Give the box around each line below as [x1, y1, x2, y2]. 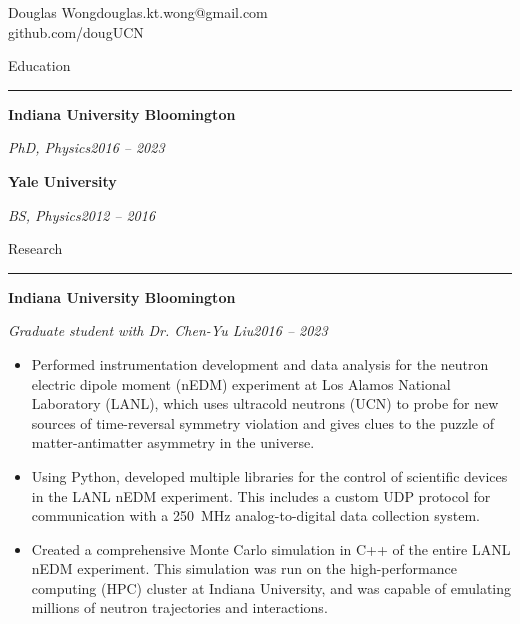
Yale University [8, 170, 117, 191]
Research [8, 238, 63, 259]
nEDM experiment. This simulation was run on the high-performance [31, 558, 457, 579]
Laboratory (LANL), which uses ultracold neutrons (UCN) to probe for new [31, 393, 499, 414]
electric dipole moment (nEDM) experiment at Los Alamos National [31, 373, 451, 394]
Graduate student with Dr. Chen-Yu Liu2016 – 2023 [8, 320, 328, 341]
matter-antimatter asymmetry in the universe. [31, 432, 315, 453]
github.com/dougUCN [8, 21, 144, 42]
